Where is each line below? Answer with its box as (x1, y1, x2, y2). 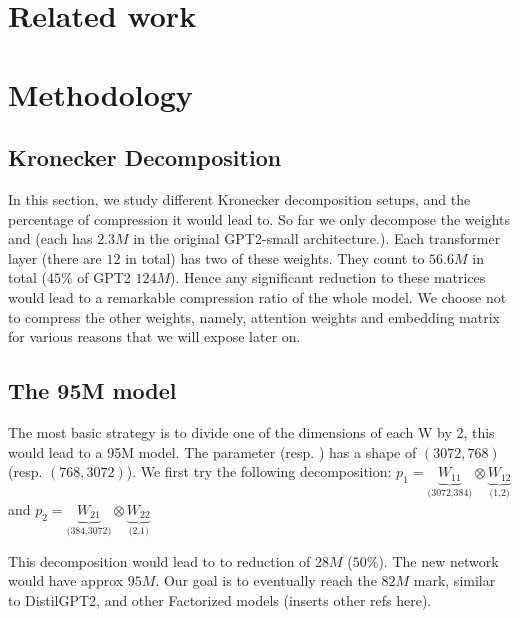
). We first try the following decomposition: (126, 461, 392, 482)
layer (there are (8, 247, 102, 268)
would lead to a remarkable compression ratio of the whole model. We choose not (8, 286, 507, 307)
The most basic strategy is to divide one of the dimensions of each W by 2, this (8, 421, 495, 442)
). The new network (378, 550, 499, 571)
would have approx (8, 570, 124, 591)
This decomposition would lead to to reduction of (8, 550, 311, 571)
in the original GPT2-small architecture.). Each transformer (133, 228, 501, 249)
